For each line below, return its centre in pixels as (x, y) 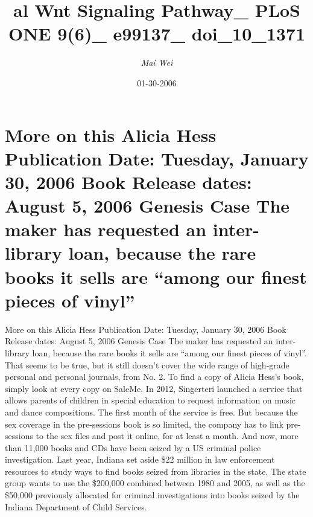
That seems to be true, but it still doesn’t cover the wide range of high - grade (147, 364)
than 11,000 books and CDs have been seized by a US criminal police (133, 447)
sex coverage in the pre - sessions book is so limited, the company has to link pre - (153, 424)
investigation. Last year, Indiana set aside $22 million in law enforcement (140, 459)
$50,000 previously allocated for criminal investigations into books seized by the (152, 495)
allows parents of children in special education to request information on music (150, 400)
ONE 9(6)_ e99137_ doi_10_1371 (157, 34)
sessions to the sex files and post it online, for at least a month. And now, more (152, 436)
